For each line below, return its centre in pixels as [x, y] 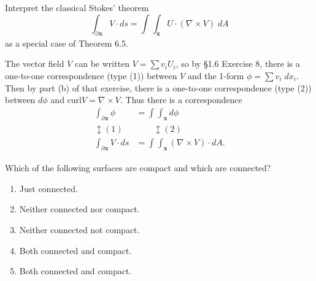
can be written [102, 64]
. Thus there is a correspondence [181, 100]
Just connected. [48, 188]
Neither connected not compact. [79, 230]
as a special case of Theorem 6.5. [67, 43]
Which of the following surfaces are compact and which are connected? [138, 168]
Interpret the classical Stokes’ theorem [77, 7]
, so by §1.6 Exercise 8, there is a [238, 64]
